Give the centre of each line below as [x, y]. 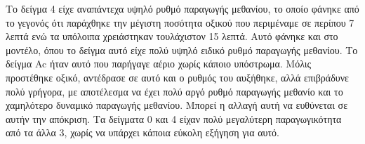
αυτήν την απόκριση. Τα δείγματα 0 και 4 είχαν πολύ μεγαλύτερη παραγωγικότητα [174, 118]
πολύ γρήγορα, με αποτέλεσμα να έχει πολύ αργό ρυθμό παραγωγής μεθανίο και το [174, 91]
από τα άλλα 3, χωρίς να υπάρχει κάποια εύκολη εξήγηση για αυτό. [142, 132]
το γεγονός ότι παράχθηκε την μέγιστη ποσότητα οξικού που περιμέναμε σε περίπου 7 [180, 22]
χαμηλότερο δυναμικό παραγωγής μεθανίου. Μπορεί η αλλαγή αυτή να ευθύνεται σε [177, 105]
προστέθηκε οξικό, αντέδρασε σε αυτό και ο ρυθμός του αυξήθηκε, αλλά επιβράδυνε [177, 77]
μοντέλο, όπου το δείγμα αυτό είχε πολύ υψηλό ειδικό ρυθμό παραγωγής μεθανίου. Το [182, 50]
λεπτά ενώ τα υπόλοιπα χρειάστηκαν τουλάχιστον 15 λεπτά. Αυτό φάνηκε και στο [172, 36]
